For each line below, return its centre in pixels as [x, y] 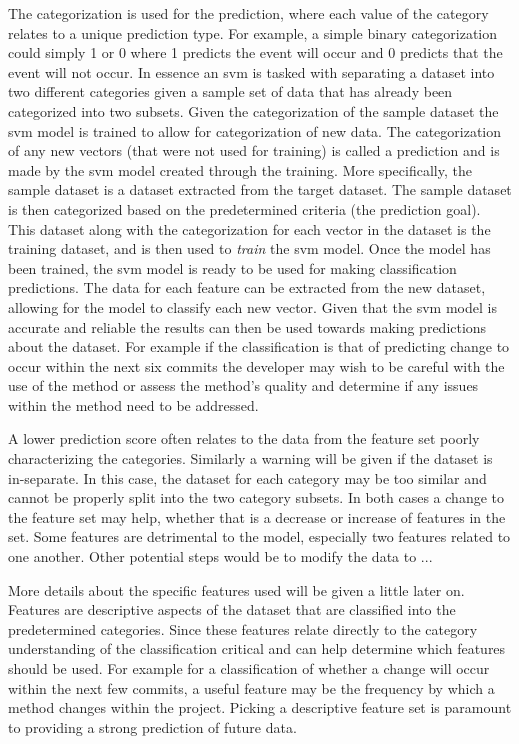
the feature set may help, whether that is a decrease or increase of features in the [257, 516]
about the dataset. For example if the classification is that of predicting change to [259, 346]
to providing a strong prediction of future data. [152, 726]
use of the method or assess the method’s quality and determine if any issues [243, 385]
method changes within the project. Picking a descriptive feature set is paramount [260, 707]
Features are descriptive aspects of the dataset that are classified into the [232, 609]
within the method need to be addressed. [133, 404]
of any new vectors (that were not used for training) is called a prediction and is [254, 150]
